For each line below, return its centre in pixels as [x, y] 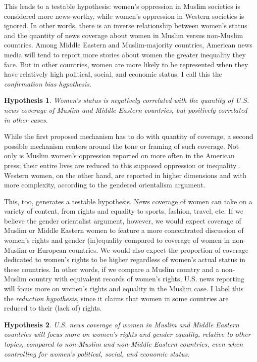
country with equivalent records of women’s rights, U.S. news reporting [137, 279]
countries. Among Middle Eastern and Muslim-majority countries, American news [128, 45]
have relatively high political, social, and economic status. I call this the [113, 74]
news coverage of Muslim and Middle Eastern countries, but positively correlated [126, 110]
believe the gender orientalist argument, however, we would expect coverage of [123, 220]
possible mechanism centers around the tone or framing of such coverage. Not [122, 146]
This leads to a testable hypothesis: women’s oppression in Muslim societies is [122, 6]
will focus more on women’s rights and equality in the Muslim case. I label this [124, 289]
